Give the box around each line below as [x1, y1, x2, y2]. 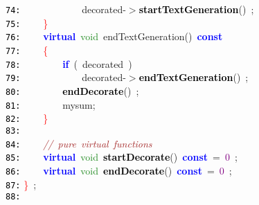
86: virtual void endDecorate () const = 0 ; [6, 163, 232, 177]
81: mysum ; [6, 97, 96, 112]
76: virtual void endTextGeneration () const [6, 29, 223, 44]
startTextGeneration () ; [139, 2, 254, 16]
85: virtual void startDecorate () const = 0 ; [6, 150, 238, 164]
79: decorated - [6, 70, 126, 84]
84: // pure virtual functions [6, 136, 152, 150]
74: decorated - [6, 2, 126, 16]
